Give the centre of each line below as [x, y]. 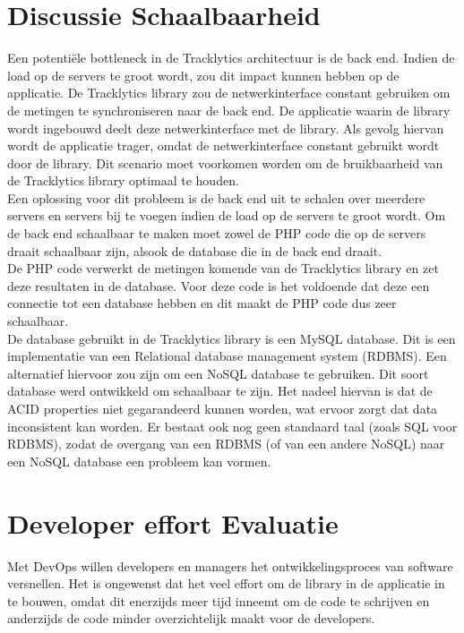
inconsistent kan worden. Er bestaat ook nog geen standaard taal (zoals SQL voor [232, 426]
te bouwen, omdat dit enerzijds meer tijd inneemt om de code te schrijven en [219, 600]
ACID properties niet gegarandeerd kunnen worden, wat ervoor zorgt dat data [223, 408]
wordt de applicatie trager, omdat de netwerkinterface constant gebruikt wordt [223, 145]
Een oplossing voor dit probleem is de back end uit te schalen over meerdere [216, 197]
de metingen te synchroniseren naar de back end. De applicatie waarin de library [229, 110]
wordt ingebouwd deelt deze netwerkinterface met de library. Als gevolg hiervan [226, 128]
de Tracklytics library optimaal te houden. [123, 180]
